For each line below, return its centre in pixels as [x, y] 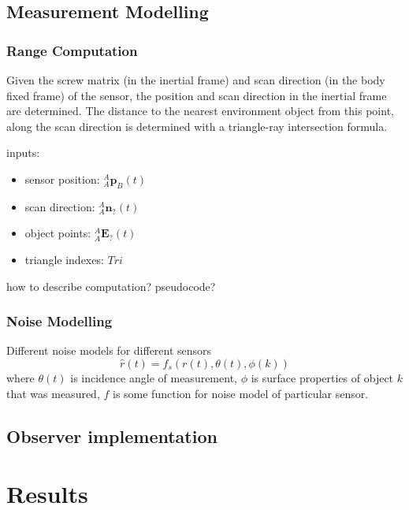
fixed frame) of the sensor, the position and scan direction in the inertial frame [197, 95]
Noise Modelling [59, 321]
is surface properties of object [322, 377]
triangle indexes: [64, 259]
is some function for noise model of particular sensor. [240, 393]
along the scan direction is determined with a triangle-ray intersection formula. [197, 126]
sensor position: [62, 179]
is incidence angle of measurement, [154, 377]
